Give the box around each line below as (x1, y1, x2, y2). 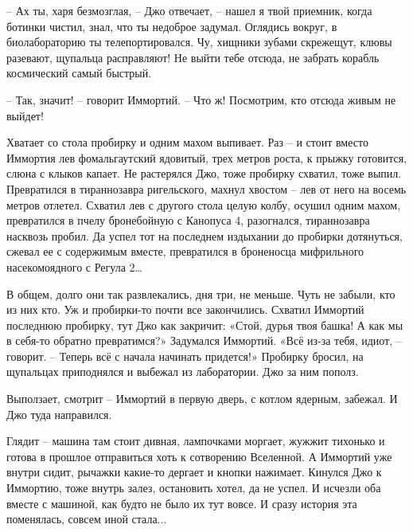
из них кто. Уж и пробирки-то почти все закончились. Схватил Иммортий (6, 301, 364, 318)
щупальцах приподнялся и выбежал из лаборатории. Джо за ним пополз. (6, 363, 359, 380)
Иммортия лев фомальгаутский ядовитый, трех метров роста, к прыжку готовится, (6, 149, 407, 166)
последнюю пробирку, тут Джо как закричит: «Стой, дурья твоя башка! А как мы (6, 316, 403, 333)
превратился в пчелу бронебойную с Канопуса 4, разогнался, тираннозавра (6, 212, 370, 229)
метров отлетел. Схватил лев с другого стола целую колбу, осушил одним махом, (6, 196, 401, 213)
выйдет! (6, 107, 44, 123)
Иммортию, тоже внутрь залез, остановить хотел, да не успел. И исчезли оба (6, 479, 381, 496)
